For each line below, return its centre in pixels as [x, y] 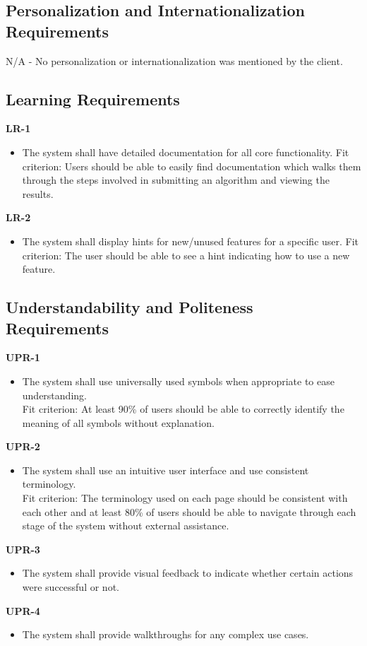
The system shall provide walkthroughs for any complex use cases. [166, 634]
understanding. [54, 395]
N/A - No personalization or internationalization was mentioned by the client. [174, 60]
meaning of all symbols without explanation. [118, 422]
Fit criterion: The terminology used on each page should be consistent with [185, 498]
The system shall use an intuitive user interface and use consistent [166, 470]
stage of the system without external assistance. [126, 525]
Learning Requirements [93, 99]
